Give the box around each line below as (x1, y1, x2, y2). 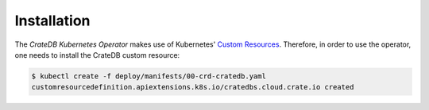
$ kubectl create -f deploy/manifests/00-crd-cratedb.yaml (31, 71, 266, 81)
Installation (14, 12, 91, 29)
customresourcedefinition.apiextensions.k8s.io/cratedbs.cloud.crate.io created (31, 83, 354, 92)
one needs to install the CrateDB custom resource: (14, 50, 180, 59)
